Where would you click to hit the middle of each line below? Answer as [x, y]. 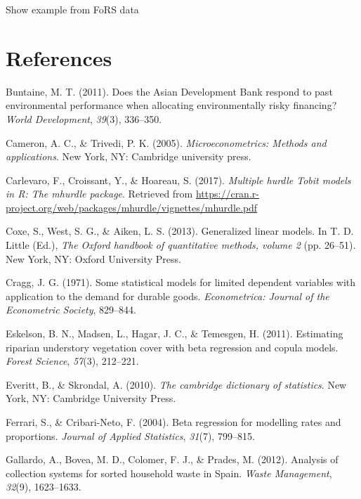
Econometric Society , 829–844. [71, 310]
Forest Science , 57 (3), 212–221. [72, 361]
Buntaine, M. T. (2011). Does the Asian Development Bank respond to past [169, 91]
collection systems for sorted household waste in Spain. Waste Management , [169, 473]
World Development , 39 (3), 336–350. [84, 118]
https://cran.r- [227, 194]
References [59, 57]
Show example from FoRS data [72, 9]
